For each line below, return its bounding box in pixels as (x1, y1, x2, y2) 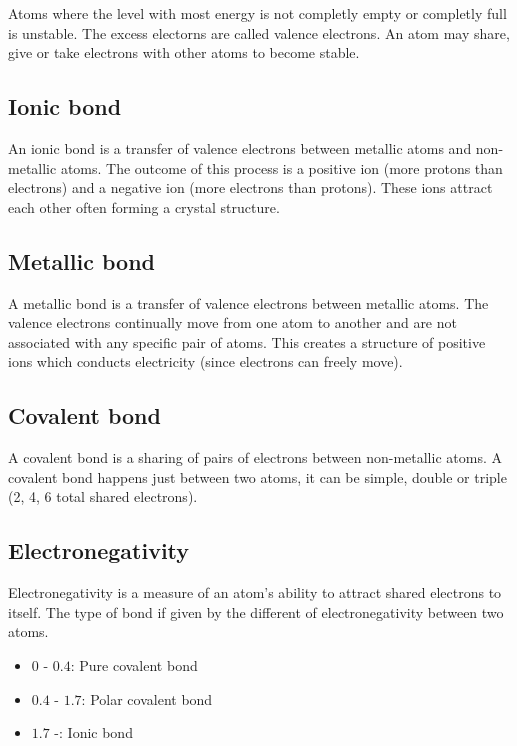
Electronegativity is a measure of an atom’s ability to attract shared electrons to (8, 582, 502, 603)
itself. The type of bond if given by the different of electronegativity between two (8, 601, 504, 622)
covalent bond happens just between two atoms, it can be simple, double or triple (8, 466, 507, 487)
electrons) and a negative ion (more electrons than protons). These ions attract (8, 177, 493, 198)
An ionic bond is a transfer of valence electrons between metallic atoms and (8, 137, 472, 158)
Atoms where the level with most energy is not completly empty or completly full (8, 3, 507, 23)
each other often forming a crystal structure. (8, 196, 280, 217)
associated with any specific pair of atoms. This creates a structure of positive (8, 331, 486, 352)
